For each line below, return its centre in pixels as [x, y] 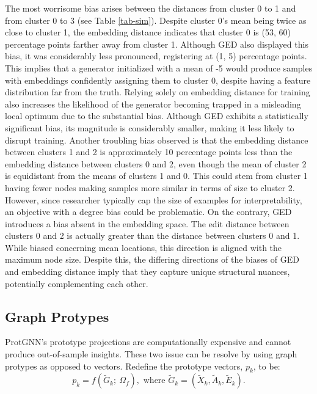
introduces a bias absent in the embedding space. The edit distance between [147, 223]
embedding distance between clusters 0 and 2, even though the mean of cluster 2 [156, 163]
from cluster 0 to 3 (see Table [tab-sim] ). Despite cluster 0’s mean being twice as [156, 20]
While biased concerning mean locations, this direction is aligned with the [144, 247]
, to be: [267, 366]
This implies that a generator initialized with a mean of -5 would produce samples [159, 67]
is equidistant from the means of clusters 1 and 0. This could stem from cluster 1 [156, 176]
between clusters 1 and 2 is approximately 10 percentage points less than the [149, 152]
